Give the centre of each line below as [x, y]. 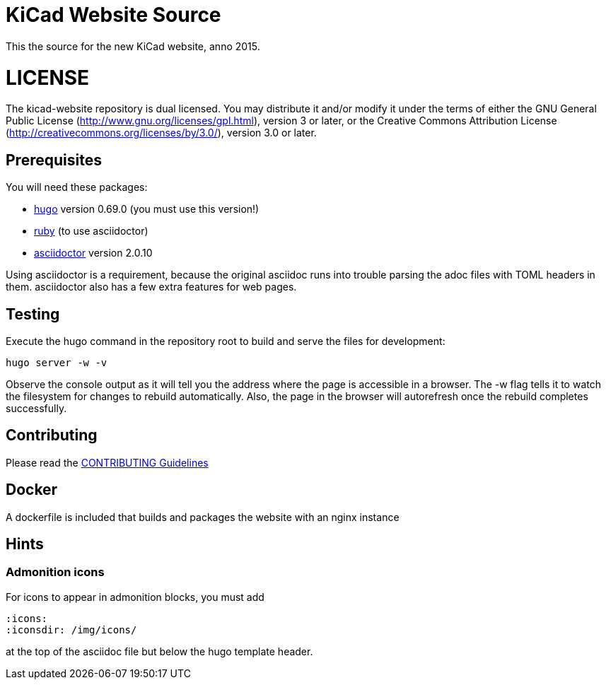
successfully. [36, 408]
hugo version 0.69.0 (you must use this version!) [147, 209]
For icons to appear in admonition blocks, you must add [135, 597]
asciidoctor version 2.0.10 [93, 253]
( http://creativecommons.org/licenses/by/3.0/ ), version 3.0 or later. [161, 133]
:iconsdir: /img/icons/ [71, 630]
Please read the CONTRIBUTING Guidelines [107, 462]
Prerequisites [54, 160]
